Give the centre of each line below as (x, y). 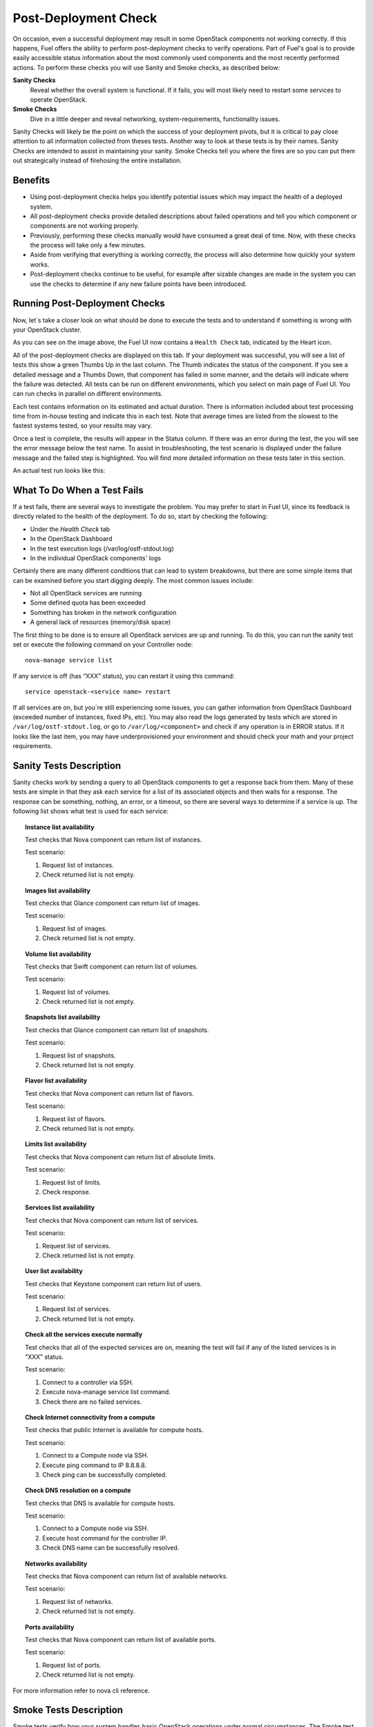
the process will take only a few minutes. (88, 245)
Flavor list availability (56, 1080)
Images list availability (58, 890)
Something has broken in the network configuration (103, 612)
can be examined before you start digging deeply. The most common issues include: (133, 580)
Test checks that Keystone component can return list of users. (114, 1284)
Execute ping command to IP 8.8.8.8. (95, 1465)
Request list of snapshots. (79, 1055)
